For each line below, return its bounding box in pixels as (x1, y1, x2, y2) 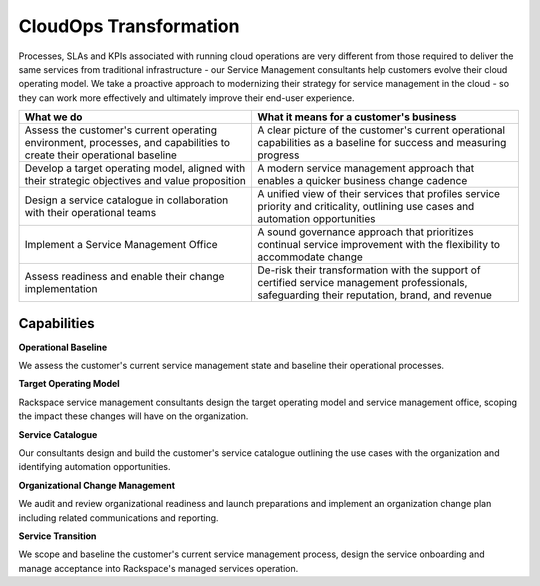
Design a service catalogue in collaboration (24, 193, 229, 207)
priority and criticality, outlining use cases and (257, 200, 475, 214)
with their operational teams (24, 206, 157, 220)
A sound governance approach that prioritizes (257, 225, 474, 239)
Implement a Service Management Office (24, 238, 219, 252)
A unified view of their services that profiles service (257, 187, 500, 201)
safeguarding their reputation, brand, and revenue (257, 288, 492, 302)
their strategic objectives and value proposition (24, 174, 247, 188)
